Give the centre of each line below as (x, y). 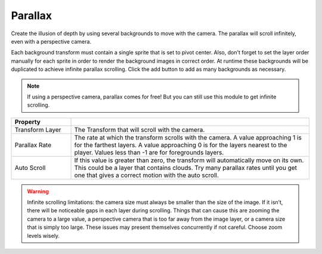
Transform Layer (38, 129)
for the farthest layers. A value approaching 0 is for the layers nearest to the (181, 145)
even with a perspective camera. (51, 41)
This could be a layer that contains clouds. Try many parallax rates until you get (186, 168)
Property (28, 122)
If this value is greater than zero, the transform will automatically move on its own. (189, 160)
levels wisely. (43, 236)
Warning (38, 191)
